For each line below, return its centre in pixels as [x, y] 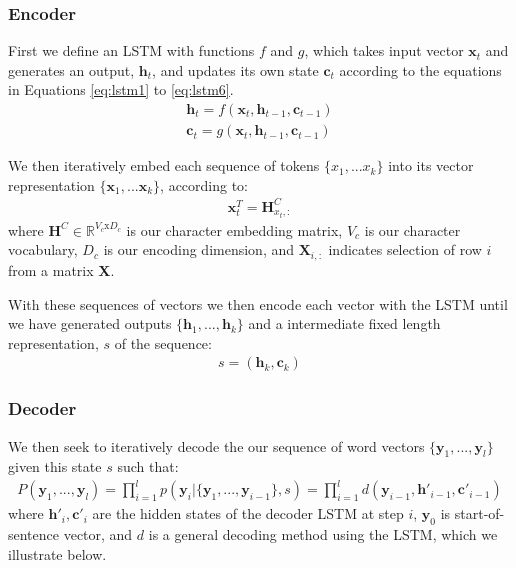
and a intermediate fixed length [344, 323]
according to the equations [420, 69]
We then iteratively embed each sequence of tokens [164, 165]
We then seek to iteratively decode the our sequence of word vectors [216, 445]
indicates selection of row [405, 249]
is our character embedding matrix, [234, 229]
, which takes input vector [384, 50]
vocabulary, [43, 249]
